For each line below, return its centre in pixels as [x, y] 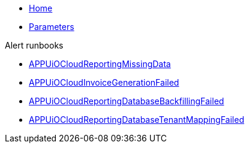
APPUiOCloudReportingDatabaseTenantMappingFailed [136, 120]
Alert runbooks [34, 45]
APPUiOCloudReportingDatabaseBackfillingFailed [127, 101]
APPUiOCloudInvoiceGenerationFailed [104, 82]
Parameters [52, 27]
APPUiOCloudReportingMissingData [100, 64]
